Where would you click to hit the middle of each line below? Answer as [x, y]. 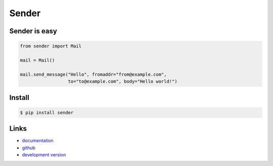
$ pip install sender [47, 113]
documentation [38, 141]
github [29, 148]
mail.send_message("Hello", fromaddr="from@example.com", [93, 74]
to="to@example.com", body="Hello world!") [123, 81]
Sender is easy [33, 31]
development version [44, 154]
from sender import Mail [51, 46]
